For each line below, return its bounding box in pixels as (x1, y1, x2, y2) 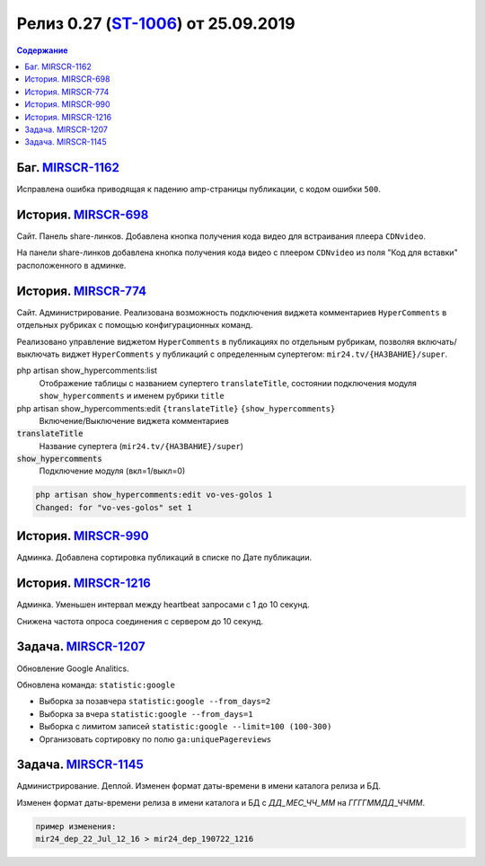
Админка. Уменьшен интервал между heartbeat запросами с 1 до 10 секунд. (16, 599, 310, 610)
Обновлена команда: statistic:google (16, 679, 175, 690)
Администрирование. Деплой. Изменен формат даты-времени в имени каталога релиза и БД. (16, 781, 382, 791)
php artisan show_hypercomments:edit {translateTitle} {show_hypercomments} (16, 402, 336, 413)
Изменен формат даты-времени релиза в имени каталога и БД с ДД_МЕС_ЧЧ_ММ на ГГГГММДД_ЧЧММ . (16, 797, 426, 808)
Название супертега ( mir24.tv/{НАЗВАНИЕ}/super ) (39, 440, 244, 451)
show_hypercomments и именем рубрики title (39, 391, 225, 402)
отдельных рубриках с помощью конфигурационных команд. (16, 320, 253, 331)
